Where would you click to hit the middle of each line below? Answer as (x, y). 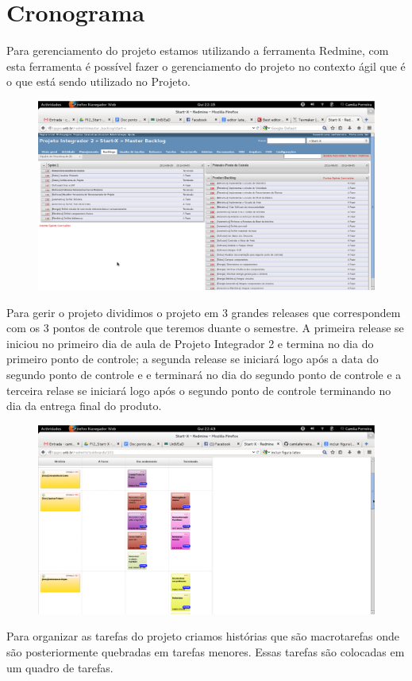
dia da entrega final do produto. (84, 406)
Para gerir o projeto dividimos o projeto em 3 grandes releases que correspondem (204, 312)
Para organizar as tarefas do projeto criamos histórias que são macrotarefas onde (203, 636)
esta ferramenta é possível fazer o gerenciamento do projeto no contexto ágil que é (206, 66)
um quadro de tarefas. (60, 667)
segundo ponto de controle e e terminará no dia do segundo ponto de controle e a (204, 374)
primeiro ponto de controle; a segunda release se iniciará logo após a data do (193, 359)
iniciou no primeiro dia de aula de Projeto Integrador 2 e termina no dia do (190, 343)
